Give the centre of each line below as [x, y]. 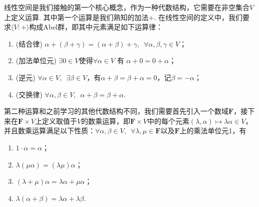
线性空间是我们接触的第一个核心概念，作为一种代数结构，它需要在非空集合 [127, 7]
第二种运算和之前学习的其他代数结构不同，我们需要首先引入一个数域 [116, 111]
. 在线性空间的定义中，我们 [198, 17]
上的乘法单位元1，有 [213, 131]
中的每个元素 [168, 121]
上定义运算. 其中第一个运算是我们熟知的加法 [76, 17]
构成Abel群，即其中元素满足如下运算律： [96, 27]
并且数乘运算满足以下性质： [50, 131]
